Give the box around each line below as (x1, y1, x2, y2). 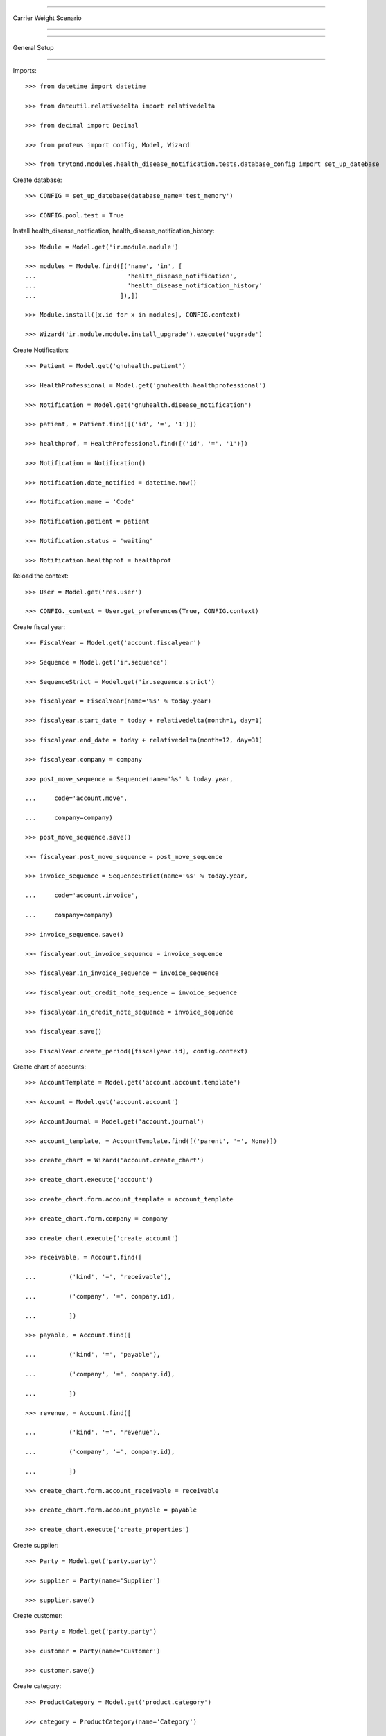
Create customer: (12, 1611, 63, 1619)
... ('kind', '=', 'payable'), (25, 1351, 161, 1359)
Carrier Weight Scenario (12, 14, 82, 22)
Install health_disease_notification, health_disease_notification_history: (12, 226, 215, 235)
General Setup (12, 44, 55, 52)
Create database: (12, 176, 62, 184)
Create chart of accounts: (12, 1062, 87, 1071)
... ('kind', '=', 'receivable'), (25, 1273, 172, 1281)
